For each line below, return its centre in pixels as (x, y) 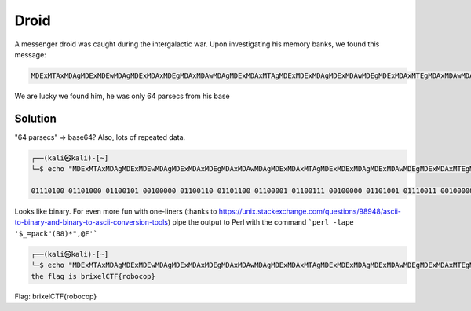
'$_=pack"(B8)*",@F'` (56, 233)
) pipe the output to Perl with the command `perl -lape (261, 222)
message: (30, 54)
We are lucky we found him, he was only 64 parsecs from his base (122, 96)
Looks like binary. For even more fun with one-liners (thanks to (116, 211)
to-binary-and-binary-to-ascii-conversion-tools (91, 222)
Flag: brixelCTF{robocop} (56, 296)
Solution (35, 118)
